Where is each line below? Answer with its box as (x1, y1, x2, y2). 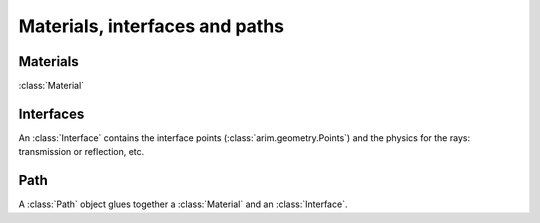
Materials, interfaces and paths (18, 15, 285, 37)
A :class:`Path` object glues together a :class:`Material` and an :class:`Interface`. (18, 198, 348, 210)
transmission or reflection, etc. (18, 146, 145, 158)
